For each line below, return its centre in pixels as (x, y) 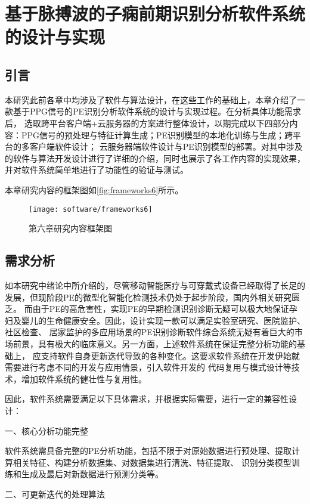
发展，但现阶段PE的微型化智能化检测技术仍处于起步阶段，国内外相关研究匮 (153, 297)
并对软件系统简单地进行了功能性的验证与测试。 (97, 170)
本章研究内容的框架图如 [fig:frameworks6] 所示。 (94, 189)
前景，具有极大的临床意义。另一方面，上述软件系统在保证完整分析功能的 (155, 343)
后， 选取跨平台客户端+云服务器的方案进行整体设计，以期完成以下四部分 (147, 123)
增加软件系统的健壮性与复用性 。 (84, 378)
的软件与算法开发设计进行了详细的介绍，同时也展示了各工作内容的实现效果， (155, 158)
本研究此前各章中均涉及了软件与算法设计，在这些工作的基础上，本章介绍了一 (155, 99)
